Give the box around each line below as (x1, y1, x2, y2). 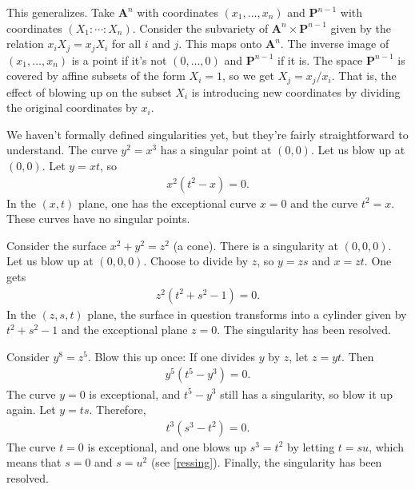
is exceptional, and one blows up (87, 438, 247, 455)
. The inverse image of (280, 35, 389, 52)
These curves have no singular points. (6, 210, 190, 227)
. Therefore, (89, 401, 146, 418)
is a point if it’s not (71, 51, 167, 68)
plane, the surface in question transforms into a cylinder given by (87, 305, 407, 322)
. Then (341, 348, 374, 364)
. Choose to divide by (143, 252, 249, 269)
